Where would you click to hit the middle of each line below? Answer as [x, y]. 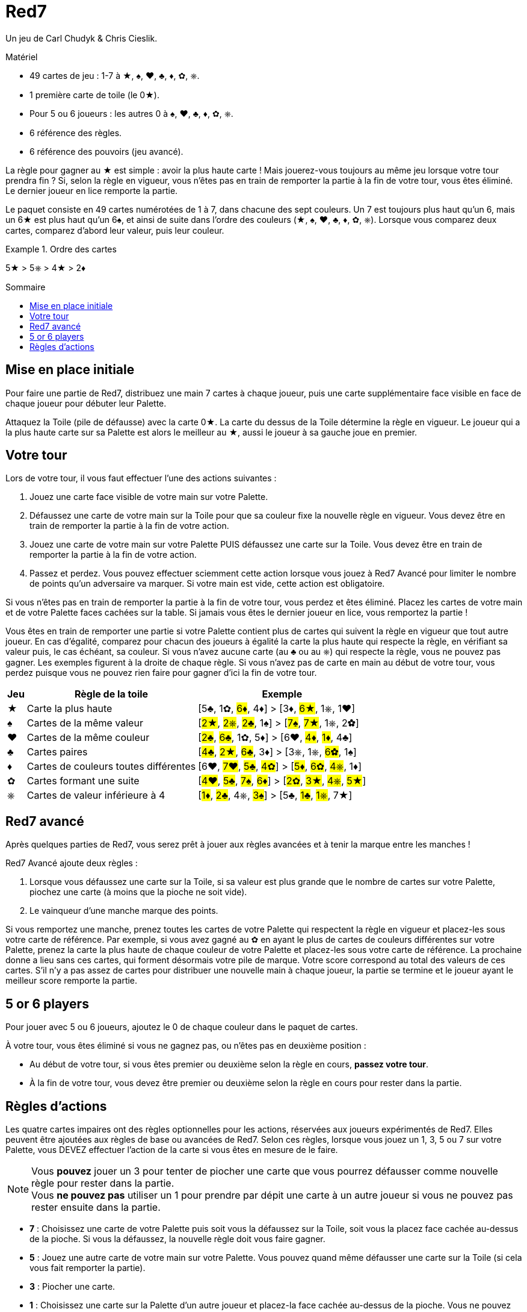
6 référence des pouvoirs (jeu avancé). [106, 151]
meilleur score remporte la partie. [72, 981]
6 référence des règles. [76, 133]
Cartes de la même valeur [85, 723]
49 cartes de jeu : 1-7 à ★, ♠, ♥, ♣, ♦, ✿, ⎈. [115, 75]
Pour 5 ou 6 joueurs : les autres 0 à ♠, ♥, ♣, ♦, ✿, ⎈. [131, 113]
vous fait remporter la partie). [88, 1267]
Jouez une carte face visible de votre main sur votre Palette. [149, 497]
